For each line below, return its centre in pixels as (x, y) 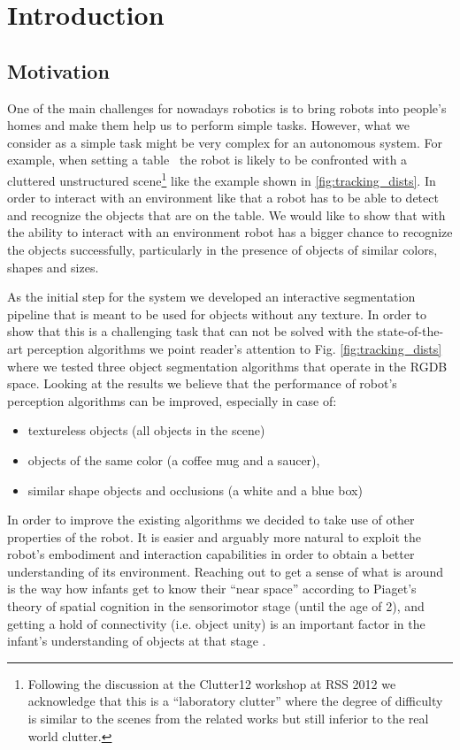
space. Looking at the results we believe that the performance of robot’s (202, 383)
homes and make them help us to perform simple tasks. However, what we (209, 125)
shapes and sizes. (53, 267)
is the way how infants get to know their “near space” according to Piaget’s (212, 589)
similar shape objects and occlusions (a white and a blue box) (195, 490)
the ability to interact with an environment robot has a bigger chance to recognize (230, 232)
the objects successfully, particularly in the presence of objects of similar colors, (222, 249)
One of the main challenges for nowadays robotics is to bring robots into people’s (227, 107)
